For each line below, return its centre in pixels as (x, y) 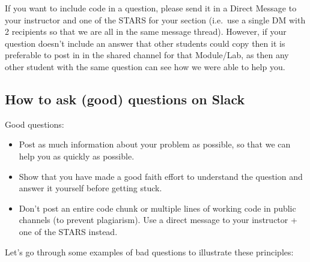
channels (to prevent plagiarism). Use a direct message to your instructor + (158, 220)
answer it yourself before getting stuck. (90, 188)
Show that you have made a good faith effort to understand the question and (161, 176)
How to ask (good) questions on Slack (125, 99)
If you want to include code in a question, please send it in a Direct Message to (151, 8)
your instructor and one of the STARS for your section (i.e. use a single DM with (155, 19)
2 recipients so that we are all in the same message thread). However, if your (146, 31)
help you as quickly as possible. (77, 156)
